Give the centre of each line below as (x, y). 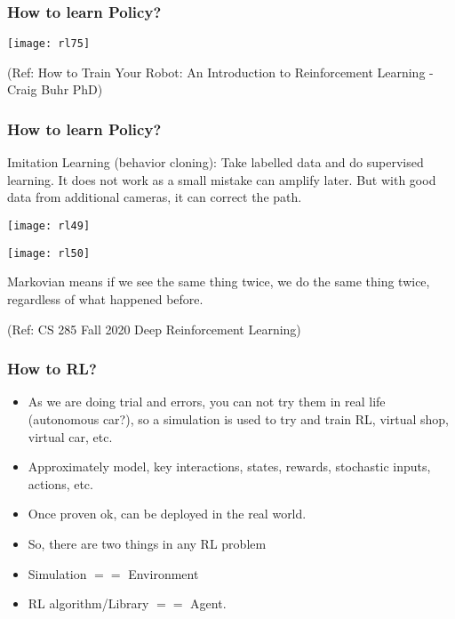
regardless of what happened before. (105, 298)
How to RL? (52, 369)
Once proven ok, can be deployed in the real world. (167, 514)
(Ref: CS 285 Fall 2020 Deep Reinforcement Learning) (154, 329)
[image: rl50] (49, 253)
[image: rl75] (49, 44)
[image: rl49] (49, 226)
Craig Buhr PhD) (55, 89)
